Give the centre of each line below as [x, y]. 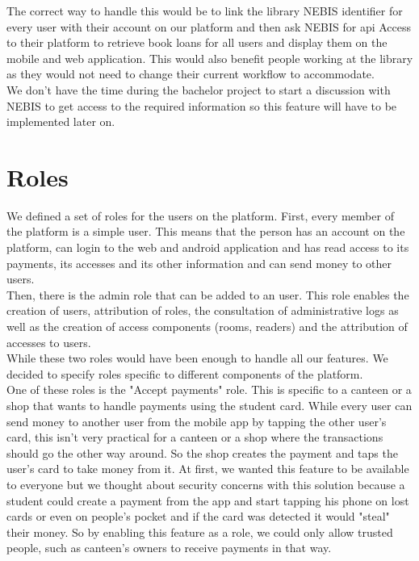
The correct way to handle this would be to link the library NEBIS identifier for [205, 10]
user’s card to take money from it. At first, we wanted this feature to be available [208, 469]
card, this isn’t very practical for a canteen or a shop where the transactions [195, 437]
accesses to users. [49, 342]
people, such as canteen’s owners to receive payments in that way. [169, 548]
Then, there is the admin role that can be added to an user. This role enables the [208, 294]
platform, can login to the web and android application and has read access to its [208, 247]
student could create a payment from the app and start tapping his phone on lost [208, 500]
